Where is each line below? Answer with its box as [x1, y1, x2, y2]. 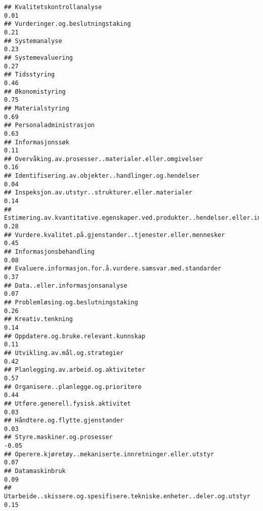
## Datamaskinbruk [4, 467, 66, 475]
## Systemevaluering [4, 54, 73, 61]
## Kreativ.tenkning [4, 316, 73, 323]
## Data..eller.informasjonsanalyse [4, 282, 127, 289]
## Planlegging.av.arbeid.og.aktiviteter [4, 366, 146, 374]
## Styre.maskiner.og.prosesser [4, 434, 113, 441]
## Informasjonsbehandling [4, 248, 95, 256]
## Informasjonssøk [4, 138, 69, 146]
